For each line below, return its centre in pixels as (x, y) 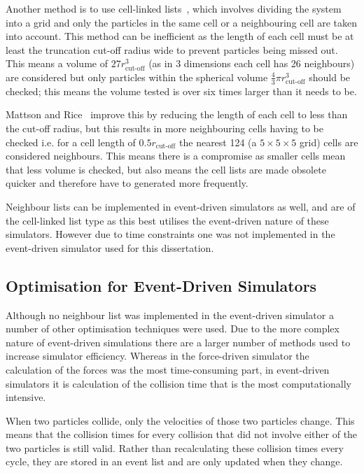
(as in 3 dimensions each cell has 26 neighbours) (252, 63)
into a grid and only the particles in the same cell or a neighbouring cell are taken (182, 22)
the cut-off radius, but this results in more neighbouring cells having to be (165, 128)
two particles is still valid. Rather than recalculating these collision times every (175, 447)
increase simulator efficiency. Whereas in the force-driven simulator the (157, 356)
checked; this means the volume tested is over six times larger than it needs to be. (181, 91)
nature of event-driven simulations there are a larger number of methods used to (178, 342)
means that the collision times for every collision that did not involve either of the (182, 434)
